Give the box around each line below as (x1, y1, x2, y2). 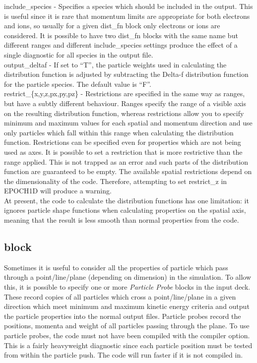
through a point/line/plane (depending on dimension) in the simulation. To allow (4, 272, 252, 282)
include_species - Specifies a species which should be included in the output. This (4, 1, 253, 11)
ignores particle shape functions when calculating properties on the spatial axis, (4, 205, 246, 215)
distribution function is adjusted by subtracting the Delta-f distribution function (4, 69, 249, 79)
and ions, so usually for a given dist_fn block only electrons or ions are (4, 20, 220, 31)
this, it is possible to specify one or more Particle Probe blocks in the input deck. (4, 282, 251, 292)
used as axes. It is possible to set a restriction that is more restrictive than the (4, 146, 243, 157)
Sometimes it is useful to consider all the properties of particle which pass (4, 262, 228, 272)
